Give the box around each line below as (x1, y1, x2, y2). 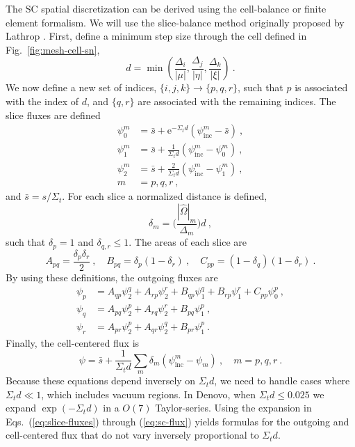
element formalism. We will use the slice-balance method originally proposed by (6, 15, 345, 29)
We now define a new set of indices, (6, 80, 157, 95)
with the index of (6, 93, 79, 108)
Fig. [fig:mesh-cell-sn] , (6, 42, 100, 56)
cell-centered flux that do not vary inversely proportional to (6, 428, 259, 442)
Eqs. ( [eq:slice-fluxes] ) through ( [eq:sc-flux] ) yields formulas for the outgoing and (6, 414, 349, 428)
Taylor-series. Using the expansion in (155, 400, 312, 415)
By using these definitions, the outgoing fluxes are (6, 270, 218, 285)
